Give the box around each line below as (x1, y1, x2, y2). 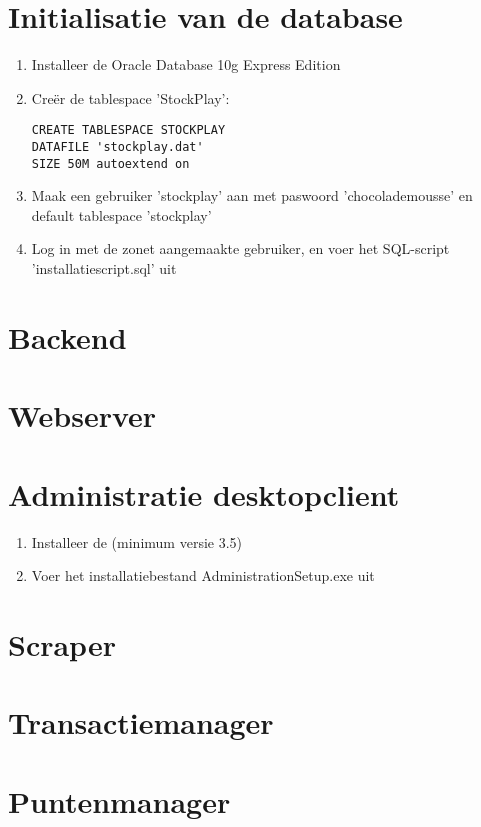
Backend (8, 316, 127, 357)
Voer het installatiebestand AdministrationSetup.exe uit (31, 565, 375, 586)
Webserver (8, 395, 157, 436)
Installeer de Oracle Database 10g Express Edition (31, 54, 341, 75)
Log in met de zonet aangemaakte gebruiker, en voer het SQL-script (31, 238, 450, 259)
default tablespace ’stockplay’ (31, 204, 212, 225)
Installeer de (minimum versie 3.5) (31, 531, 243, 552)
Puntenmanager (8, 780, 231, 821)
